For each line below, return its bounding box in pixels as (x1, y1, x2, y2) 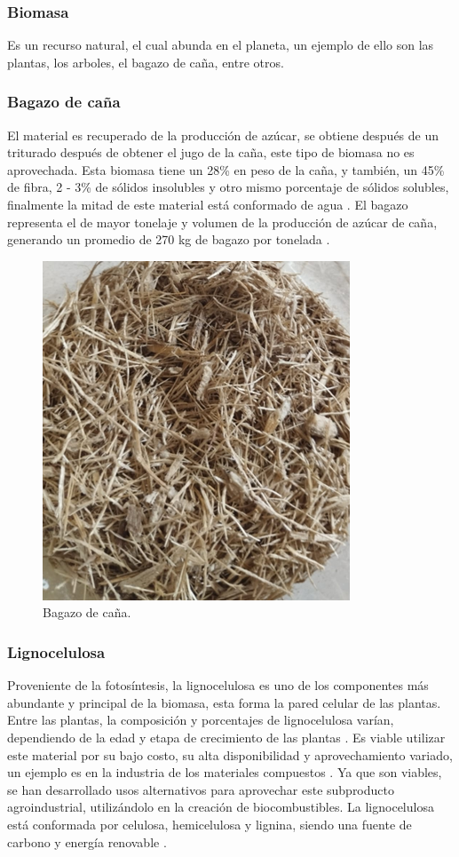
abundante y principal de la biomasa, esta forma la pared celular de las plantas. (7, 693, 441, 711)
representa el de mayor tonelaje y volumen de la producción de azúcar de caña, (7, 212, 438, 231)
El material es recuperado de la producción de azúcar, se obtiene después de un (7, 125, 439, 144)
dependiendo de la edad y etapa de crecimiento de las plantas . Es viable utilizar (7, 727, 446, 746)
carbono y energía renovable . (7, 832, 167, 851)
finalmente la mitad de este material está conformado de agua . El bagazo (7, 195, 408, 213)
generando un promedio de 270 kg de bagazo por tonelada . (7, 230, 330, 249)
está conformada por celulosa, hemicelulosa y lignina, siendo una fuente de (7, 814, 412, 833)
